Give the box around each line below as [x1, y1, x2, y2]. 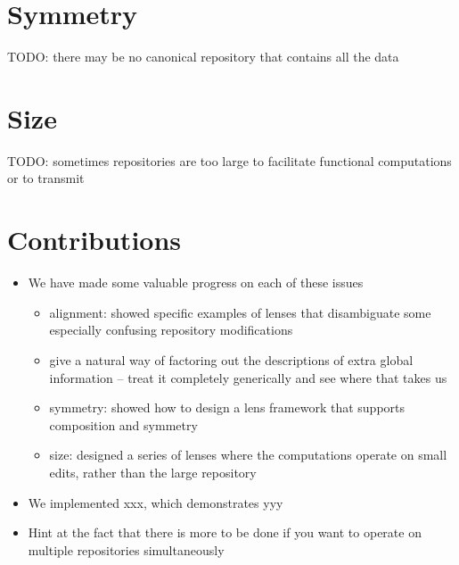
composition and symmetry [49, 415, 198, 434]
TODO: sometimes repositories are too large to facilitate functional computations [7, 151, 452, 170]
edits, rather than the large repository [49, 462, 257, 481]
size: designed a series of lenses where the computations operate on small [49, 445, 447, 464]
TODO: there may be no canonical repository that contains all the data [7, 47, 399, 66]
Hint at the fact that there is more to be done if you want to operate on [28, 523, 422, 542]
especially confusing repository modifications [49, 320, 293, 339]
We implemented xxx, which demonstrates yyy [28, 493, 283, 511]
